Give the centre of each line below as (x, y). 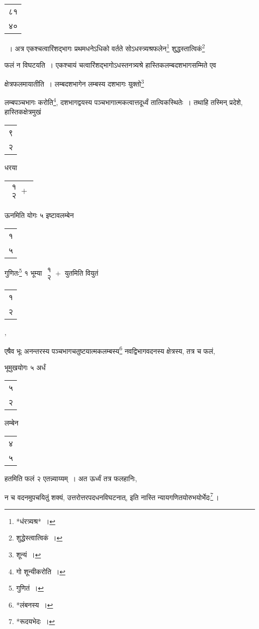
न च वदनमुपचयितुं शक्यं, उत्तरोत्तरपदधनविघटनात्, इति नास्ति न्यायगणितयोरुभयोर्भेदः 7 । (112, 496)
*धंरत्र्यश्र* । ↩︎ (36, 521)
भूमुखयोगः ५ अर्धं (25, 367)
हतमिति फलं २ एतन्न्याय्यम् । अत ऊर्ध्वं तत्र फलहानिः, (71, 478)
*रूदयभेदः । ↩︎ (36, 621)
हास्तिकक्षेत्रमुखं (23, 112)
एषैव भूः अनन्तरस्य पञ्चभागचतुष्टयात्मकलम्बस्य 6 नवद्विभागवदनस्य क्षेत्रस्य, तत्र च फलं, (110, 350)
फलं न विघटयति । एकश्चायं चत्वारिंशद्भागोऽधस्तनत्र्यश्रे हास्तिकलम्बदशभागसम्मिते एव (110, 65)
